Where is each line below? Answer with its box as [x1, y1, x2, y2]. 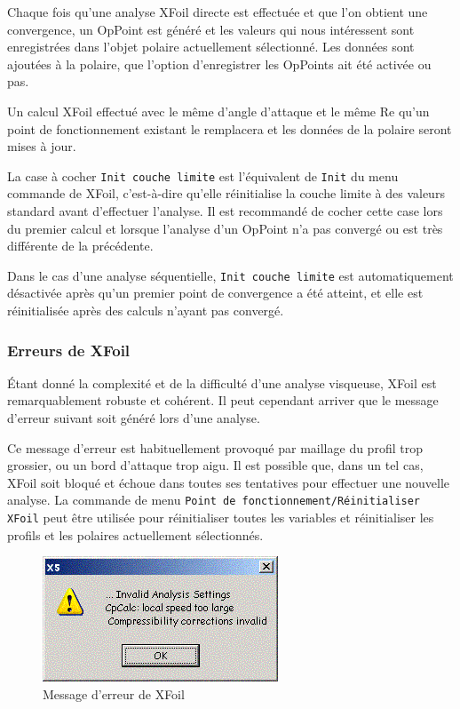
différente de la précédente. [7, 236, 154, 255]
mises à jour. [7, 137, 76, 155]
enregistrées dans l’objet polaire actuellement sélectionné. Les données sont [7, 37, 415, 56]
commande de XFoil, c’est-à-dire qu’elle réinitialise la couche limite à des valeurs [7, 184, 445, 203]
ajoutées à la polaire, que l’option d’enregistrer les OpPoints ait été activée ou [7, 54, 432, 73]
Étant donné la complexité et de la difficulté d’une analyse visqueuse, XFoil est [7, 373, 437, 392]
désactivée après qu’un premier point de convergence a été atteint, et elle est [7, 283, 424, 302]
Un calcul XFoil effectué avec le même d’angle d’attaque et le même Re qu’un [7, 101, 430, 120]
